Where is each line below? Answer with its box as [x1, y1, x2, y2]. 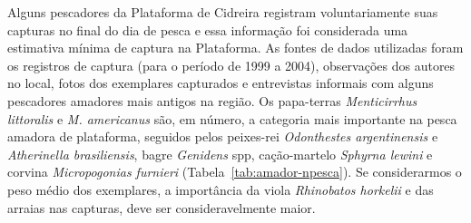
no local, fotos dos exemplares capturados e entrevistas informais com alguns [7, 73, 434, 92]
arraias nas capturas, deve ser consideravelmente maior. [7, 198, 316, 217]
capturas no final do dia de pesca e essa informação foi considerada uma [7, 20, 408, 39]
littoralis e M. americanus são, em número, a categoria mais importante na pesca [7, 109, 457, 128]
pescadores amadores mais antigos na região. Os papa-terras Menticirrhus [7, 91, 417, 110]
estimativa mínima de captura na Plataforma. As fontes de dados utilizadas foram [7, 38, 464, 57]
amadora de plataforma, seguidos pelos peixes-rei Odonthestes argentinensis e [7, 127, 438, 146]
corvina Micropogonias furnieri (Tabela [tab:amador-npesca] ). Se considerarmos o [7, 162, 462, 181]
